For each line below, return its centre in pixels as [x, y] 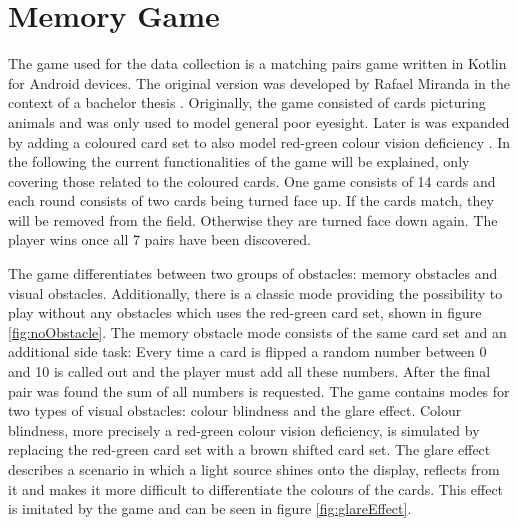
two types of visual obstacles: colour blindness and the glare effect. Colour [235, 410]
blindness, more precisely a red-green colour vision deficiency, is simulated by [244, 429]
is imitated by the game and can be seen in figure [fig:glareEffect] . [210, 508]
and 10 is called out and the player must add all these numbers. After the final [249, 371]
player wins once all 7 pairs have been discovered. [159, 239]
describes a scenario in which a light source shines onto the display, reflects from [254, 469]
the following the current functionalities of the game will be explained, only [239, 161]
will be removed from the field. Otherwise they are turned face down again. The [253, 219]
